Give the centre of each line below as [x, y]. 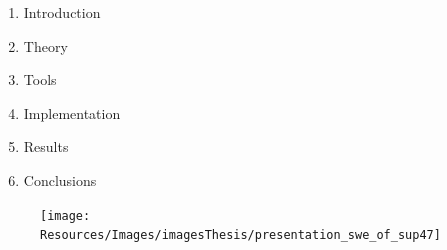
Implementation [72, 112]
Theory [45, 45]
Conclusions [60, 179]
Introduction [62, 12]
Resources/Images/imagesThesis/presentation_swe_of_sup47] [240, 235]
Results [46, 146]
